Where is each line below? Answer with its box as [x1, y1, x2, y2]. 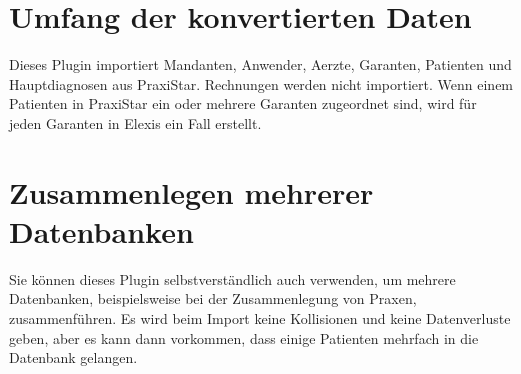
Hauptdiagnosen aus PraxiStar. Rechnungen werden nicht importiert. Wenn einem [9, 73, 514, 94]
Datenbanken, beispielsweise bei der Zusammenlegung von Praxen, [9, 288, 417, 309]
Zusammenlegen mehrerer [9, 171, 374, 212]
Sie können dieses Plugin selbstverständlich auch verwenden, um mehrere [9, 268, 456, 289]
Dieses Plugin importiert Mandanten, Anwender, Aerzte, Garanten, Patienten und [9, 54, 512, 75]
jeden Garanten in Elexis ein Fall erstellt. [9, 112, 262, 133]
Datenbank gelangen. [9, 347, 138, 368]
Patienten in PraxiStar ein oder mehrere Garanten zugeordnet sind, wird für [9, 93, 477, 114]
